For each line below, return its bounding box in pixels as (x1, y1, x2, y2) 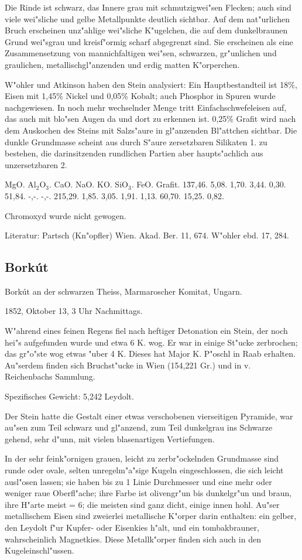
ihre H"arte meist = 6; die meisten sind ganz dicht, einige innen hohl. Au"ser (5, 498, 280, 510)
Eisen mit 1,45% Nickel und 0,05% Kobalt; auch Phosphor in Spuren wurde (5, 90, 276, 102)
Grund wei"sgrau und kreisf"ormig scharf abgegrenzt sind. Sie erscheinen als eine (5, 35, 293, 47)
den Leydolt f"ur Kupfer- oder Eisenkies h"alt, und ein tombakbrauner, (5, 521, 259, 533)
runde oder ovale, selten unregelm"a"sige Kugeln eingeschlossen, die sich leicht (5, 464, 284, 476)
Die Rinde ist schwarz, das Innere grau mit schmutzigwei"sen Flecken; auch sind (5, 1, 291, 13)
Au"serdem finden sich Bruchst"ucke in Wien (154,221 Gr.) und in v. (5, 358, 251, 371)
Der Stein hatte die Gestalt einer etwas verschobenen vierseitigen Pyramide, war (5, 409, 293, 422)
